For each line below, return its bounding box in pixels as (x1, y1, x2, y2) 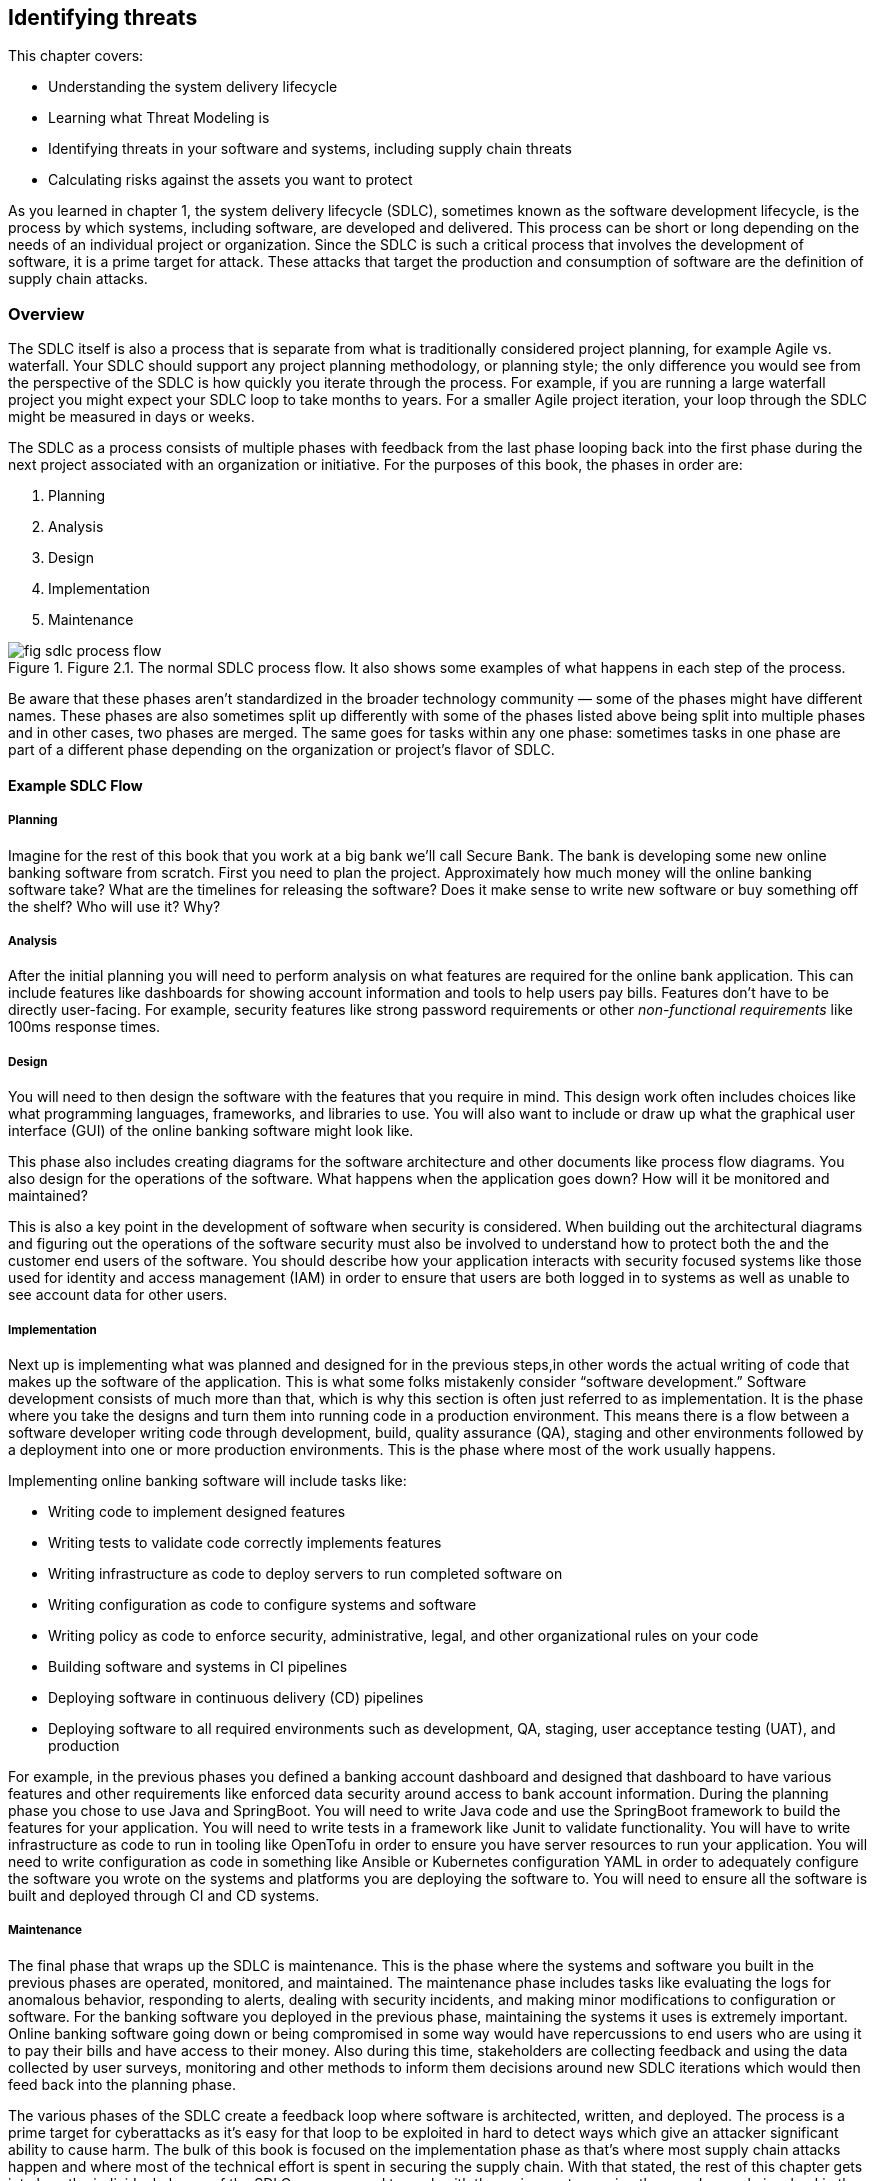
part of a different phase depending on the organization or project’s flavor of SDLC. (8, 741, 555, 759)
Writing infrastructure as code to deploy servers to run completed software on (48, 1564, 563, 1582)
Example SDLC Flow (8, 776, 143, 794)
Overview (8, 303, 85, 324)
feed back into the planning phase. (8, 2075, 237, 2093)
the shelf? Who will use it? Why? (8, 897, 221, 915)
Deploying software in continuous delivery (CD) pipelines (48, 1688, 424, 1706)
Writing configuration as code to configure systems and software (48, 1595, 477, 1613)
